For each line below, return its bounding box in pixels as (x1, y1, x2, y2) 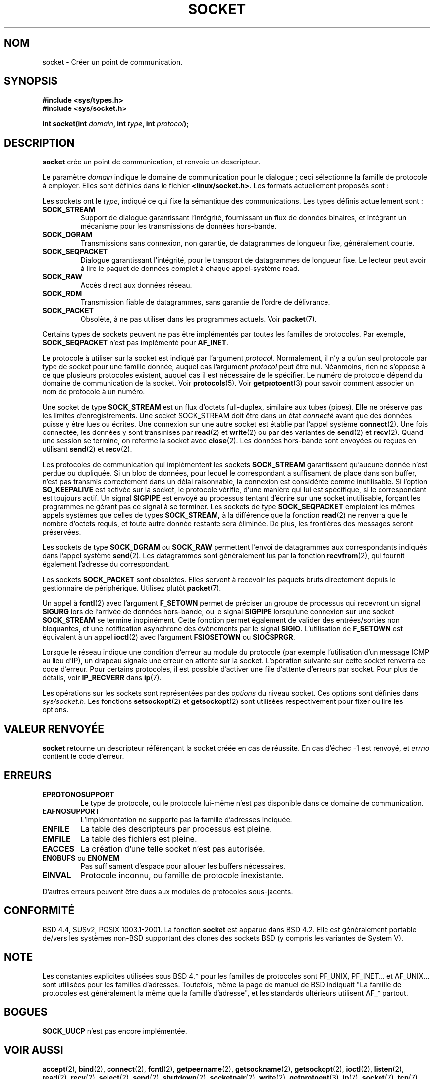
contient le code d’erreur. (42, 752, 124, 761)
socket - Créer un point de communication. (42, 57, 183, 66)
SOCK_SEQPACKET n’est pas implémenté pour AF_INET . (42, 338, 229, 347)
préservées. (42, 528, 81, 537)
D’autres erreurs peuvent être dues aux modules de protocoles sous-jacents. (42, 887, 293, 896)
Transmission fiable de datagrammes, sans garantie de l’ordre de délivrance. (80, 298, 330, 307)
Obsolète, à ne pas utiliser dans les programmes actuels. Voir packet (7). (80, 315, 317, 324)
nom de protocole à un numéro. (42, 387, 145, 396)
